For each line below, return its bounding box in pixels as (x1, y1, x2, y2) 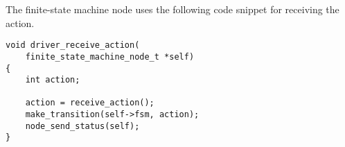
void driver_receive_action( (6, 40, 140, 51)
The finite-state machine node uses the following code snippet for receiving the (6, 2, 339, 16)
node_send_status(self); (25, 121, 140, 131)
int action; (25, 75, 80, 85)
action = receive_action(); (25, 98, 154, 108)
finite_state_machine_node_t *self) (25, 51, 195, 62)
